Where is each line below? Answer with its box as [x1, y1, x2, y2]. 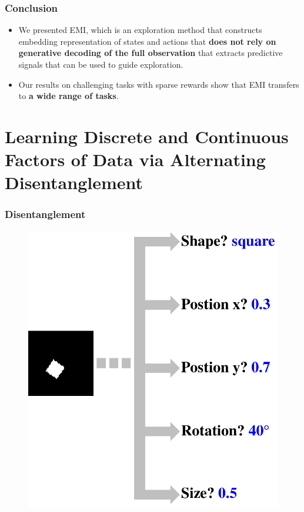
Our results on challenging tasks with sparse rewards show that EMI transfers [18, 78, 299, 90]
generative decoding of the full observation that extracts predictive [18, 47, 283, 59]
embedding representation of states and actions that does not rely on [18, 35, 276, 47]
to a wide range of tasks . [18, 90, 119, 102]
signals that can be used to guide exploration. [18, 58, 183, 70]
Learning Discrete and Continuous [5, 124, 289, 148]
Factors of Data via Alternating [5, 147, 266, 171]
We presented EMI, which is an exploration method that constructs [18, 24, 262, 36]
